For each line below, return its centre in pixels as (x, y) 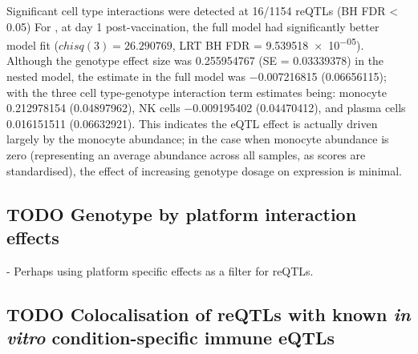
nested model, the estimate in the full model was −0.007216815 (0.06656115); (197, 76)
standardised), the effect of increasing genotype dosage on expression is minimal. (204, 170)
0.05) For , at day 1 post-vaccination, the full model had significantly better (193, 26)
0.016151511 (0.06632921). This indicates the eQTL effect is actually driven (192, 123)
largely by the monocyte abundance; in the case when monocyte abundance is (198, 139)
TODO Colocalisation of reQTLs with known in (209, 314)
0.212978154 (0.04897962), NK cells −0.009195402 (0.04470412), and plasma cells (206, 108)
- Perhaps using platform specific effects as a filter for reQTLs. (160, 270)
